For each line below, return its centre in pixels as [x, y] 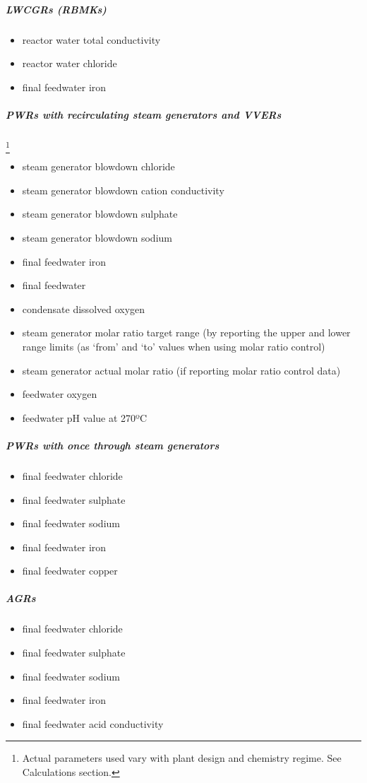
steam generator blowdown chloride [98, 166]
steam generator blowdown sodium [97, 238]
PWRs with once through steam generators [113, 445]
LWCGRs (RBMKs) [56, 9]
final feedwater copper [70, 571]
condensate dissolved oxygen [84, 308]
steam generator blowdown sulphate [100, 214]
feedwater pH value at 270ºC [85, 417]
